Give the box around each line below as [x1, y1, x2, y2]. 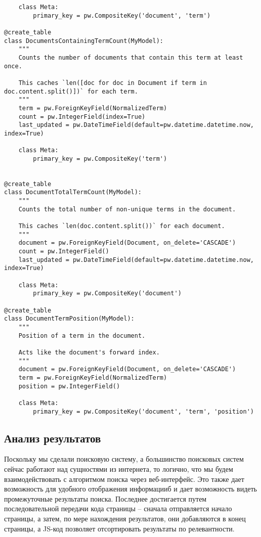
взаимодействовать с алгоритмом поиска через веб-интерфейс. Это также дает [4, 473, 244, 484]
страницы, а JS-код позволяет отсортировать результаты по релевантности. [4, 523, 235, 533]
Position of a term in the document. [18, 332, 146, 339]
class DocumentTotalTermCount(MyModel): [4, 189, 142, 196]
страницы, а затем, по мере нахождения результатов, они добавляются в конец [4, 513, 246, 523]
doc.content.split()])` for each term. [4, 87, 138, 95]
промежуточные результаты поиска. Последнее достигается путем [4, 493, 207, 504]
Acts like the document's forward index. [18, 348, 160, 356]
